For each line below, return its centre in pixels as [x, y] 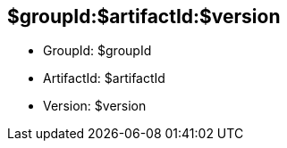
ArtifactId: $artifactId [104, 78]
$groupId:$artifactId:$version [144, 16]
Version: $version [95, 106]
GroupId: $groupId [97, 51]
